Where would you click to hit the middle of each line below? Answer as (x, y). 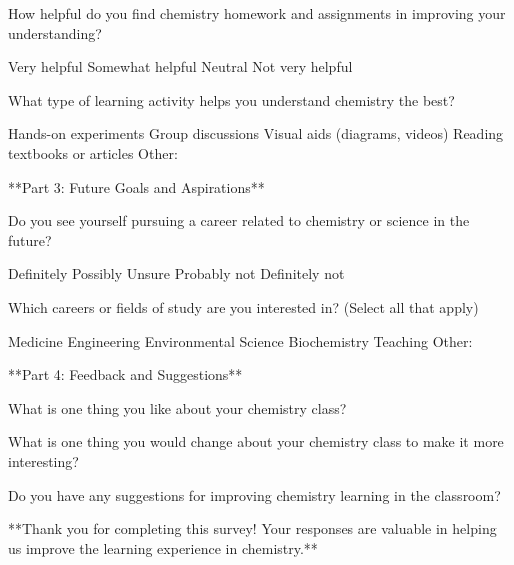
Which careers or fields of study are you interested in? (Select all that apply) (243, 306)
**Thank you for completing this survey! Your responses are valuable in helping (252, 528)
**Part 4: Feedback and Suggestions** (125, 374)
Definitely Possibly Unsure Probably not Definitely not (176, 273)
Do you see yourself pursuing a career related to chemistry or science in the (239, 220)
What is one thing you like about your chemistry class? (177, 407)
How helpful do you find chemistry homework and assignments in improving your (257, 13)
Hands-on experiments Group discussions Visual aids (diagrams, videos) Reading (256, 133)
